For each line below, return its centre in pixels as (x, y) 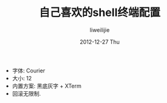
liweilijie (100, 30)
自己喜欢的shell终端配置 (100, 13)
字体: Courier (28, 71)
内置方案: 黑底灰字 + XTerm (46, 86)
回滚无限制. (26, 93)
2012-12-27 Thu (100, 42)
